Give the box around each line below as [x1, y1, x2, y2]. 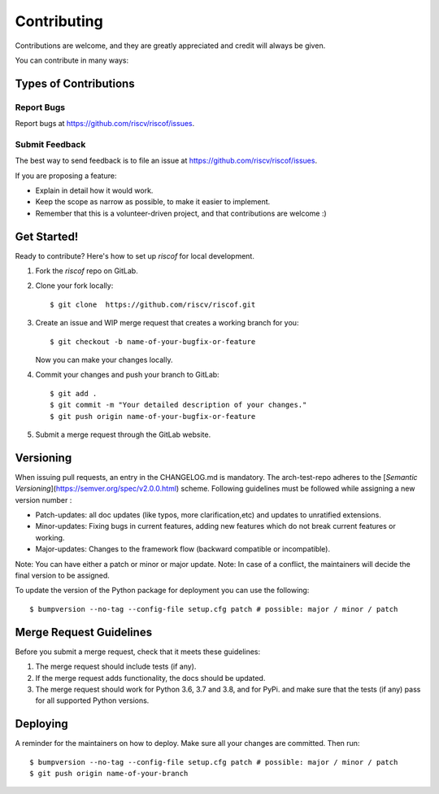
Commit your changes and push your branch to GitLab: [35, 370, 219, 380]
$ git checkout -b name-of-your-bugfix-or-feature [50, 337, 256, 346]
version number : [15, 495, 72, 504]
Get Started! [15, 229, 79, 243]
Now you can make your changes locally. [35, 355, 173, 365]
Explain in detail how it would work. [35, 185, 154, 195]
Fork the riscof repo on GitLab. [35, 266, 138, 276]
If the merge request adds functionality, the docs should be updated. [35, 673, 266, 683]
